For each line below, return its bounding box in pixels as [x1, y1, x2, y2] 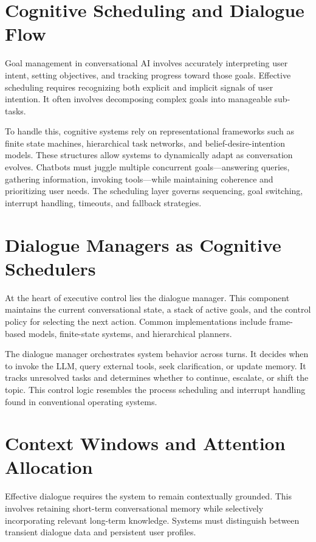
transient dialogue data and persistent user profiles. [5, 526, 196, 538]
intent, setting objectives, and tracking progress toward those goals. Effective [5, 68, 291, 81]
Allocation [5, 454, 93, 479]
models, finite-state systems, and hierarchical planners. [28, 327, 232, 339]
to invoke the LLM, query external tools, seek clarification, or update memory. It [5, 359, 306, 372]
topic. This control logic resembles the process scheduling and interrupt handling [5, 383, 306, 395]
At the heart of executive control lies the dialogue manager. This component [5, 291, 290, 304]
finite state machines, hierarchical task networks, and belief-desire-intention [5, 136, 285, 149]
